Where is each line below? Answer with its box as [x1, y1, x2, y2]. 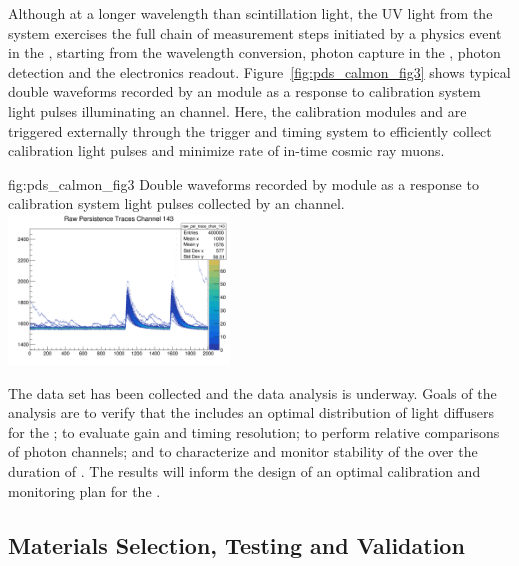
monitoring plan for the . [8, 480, 161, 501]
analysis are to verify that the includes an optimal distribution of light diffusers [8, 402, 494, 423]
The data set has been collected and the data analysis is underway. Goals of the [8, 382, 497, 403]
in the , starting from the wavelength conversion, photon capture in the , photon [8, 42, 501, 63]
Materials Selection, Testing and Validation [8, 529, 465, 560]
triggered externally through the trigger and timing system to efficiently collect [8, 120, 492, 141]
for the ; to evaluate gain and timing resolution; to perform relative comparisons [8, 421, 500, 442]
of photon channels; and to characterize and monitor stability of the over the [8, 441, 478, 462]
